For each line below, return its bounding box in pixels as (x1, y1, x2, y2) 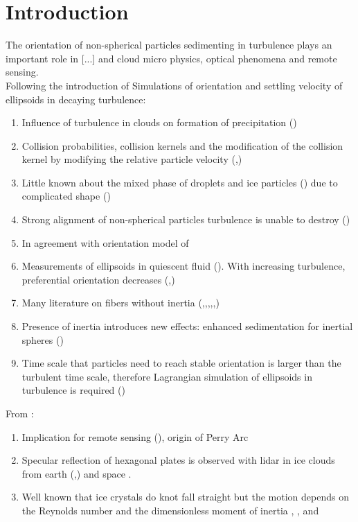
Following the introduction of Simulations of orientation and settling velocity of (6, 78, 343, 92)
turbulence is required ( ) (21, 383, 125, 397)
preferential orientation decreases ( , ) (21, 272, 175, 286)
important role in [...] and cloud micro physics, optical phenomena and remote (6, 51, 337, 65)
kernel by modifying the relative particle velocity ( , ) (21, 152, 242, 166)
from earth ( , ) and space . (21, 466, 132, 480)
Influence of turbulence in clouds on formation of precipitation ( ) (21, 115, 297, 130)
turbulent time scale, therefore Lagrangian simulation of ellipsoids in (21, 369, 312, 383)
